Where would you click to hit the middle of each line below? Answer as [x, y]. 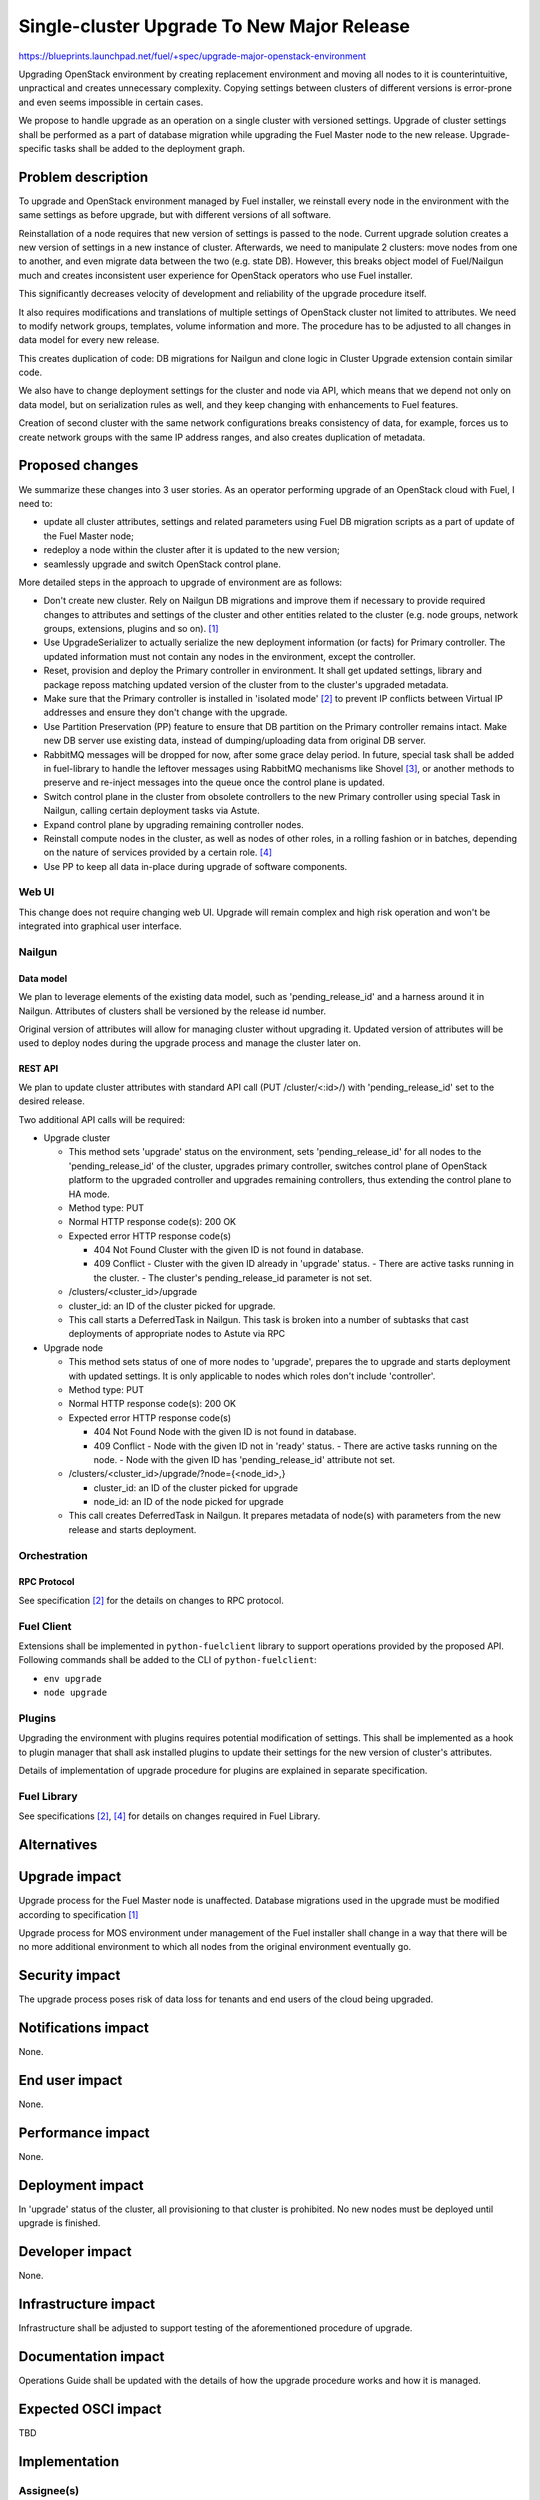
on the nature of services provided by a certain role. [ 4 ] [158, 852]
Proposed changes [78, 465]
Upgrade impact [70, 1876]
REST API [38, 1069]
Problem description [83, 176]
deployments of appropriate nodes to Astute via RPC [177, 1334]
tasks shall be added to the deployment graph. [149, 148]
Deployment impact [81, 2185]
